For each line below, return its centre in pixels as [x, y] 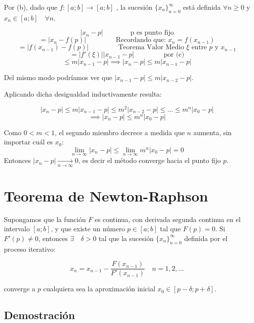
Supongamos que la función [45, 219]
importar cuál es [29, 142]
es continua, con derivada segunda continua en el [168, 219]
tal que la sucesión [126, 238]
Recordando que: [141, 40]
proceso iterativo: [30, 249]
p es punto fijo [152, 33]
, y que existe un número [88, 229]
